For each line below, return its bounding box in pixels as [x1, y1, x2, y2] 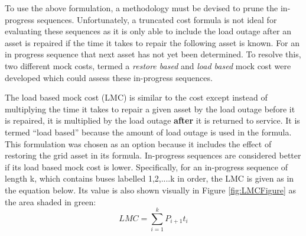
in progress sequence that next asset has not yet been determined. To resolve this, [5, 48, 301, 60]
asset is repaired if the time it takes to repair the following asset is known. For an [5, 36, 300, 49]
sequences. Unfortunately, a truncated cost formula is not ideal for [37, 13, 277, 25]
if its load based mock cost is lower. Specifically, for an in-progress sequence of [5, 160, 288, 173]
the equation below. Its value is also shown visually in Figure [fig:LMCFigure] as [5, 183, 297, 196]
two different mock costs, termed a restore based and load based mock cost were [5, 59, 291, 72]
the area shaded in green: [5, 195, 96, 208]
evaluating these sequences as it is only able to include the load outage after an [5, 25, 291, 37]
